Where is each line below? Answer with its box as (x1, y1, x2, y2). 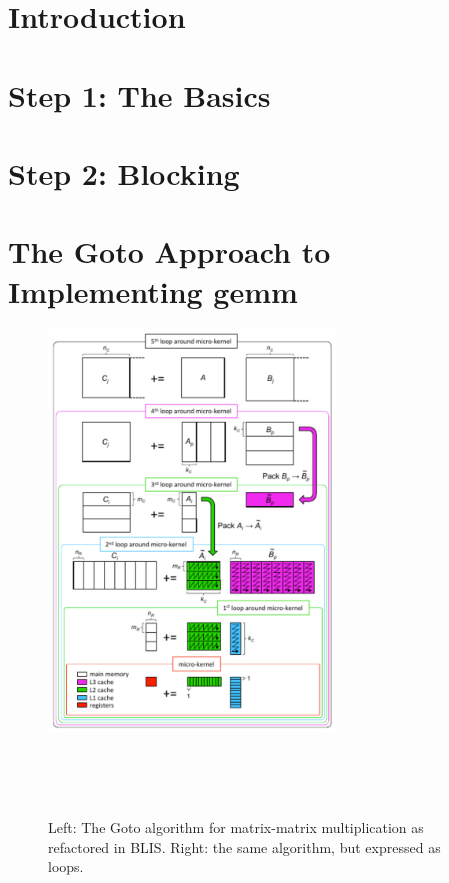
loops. (48, 856, 84, 877)
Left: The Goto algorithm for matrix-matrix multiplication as (48, 817, 424, 838)
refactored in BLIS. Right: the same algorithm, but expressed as (48, 836, 441, 857)
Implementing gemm (8, 270, 298, 311)
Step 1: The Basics (8, 74, 271, 115)
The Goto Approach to (8, 231, 331, 272)
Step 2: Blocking (8, 152, 240, 193)
